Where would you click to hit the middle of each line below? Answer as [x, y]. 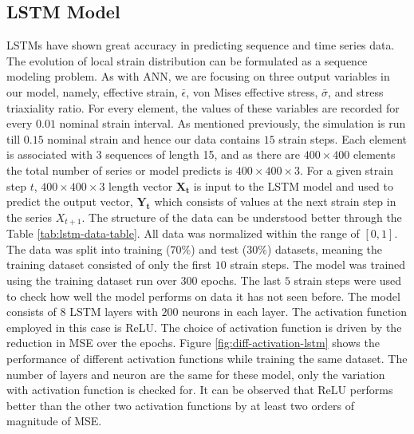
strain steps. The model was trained [318, 264]
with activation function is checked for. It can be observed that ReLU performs [200, 390]
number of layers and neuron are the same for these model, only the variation [196, 374]
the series [29, 217]
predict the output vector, [70, 201]
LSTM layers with [114, 312]
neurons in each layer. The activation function [294, 312]
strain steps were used [348, 280]
